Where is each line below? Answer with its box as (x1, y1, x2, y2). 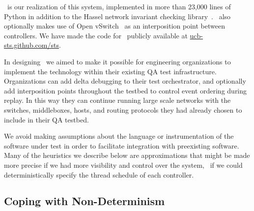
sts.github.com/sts (4, 40, 59, 50)
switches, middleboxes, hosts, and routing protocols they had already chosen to (4, 104, 242, 115)
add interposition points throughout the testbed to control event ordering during (4, 85, 247, 95)
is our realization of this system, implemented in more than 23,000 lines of (7, 1, 231, 11)
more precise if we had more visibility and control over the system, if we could (4, 159, 243, 170)
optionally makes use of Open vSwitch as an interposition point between (4, 21, 225, 31)
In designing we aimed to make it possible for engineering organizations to (4, 56, 231, 66)
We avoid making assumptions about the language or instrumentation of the (4, 131, 234, 141)
